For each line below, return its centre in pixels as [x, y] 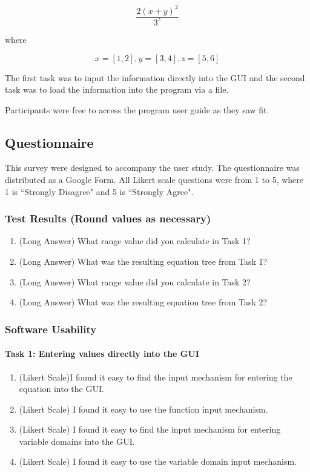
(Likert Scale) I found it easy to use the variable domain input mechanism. [158, 461]
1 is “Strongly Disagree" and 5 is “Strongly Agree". [99, 191]
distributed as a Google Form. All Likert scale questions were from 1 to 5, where [154, 180]
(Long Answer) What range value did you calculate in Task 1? [135, 241]
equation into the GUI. [61, 389]
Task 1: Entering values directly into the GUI [102, 354]
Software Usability [51, 329]
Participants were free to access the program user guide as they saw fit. [137, 109]
